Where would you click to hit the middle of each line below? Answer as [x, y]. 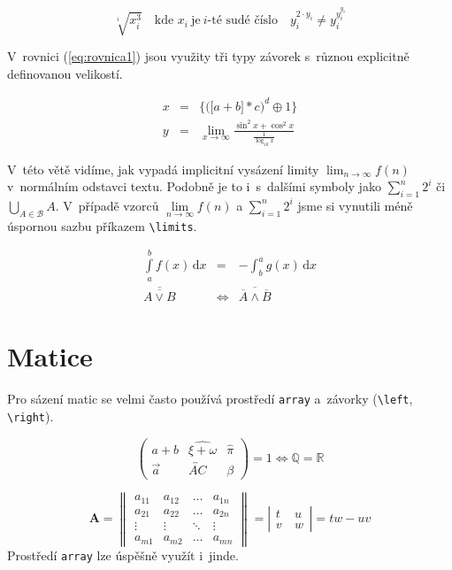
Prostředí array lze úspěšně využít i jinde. [123, 555]
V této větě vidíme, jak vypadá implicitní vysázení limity [163, 169]
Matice [50, 356]
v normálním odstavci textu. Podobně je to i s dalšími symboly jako [194, 186]
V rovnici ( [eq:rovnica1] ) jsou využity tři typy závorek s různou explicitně [208, 55]
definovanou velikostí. [65, 73]
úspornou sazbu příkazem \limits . [102, 225]
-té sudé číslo [242, 21]
